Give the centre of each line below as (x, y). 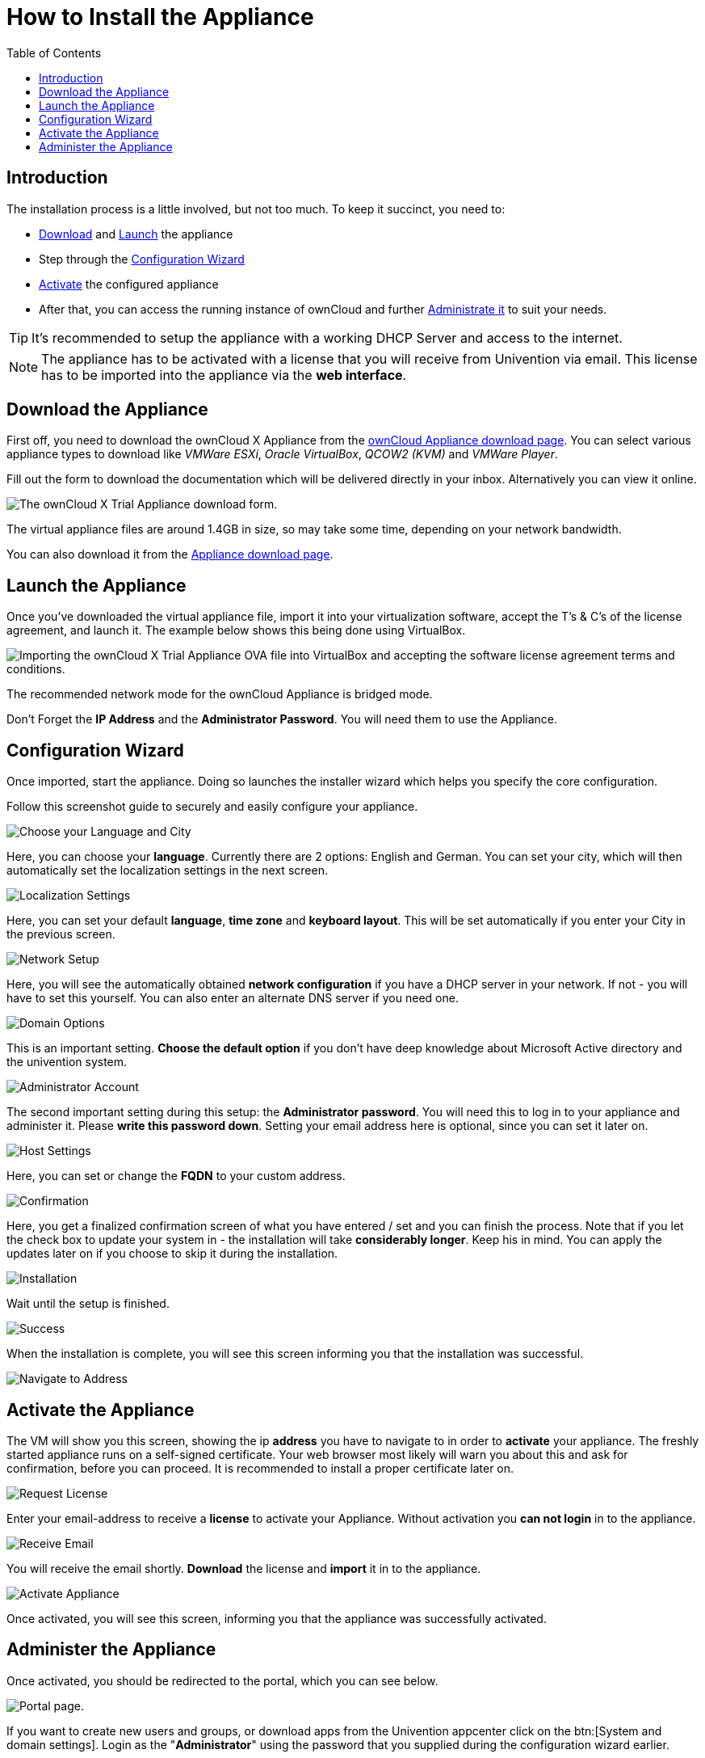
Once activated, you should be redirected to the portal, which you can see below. (222, 1680)
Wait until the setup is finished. (88, 1304)
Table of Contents (54, 53)
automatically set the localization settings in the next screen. (167, 871)
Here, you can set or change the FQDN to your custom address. (176, 1176)
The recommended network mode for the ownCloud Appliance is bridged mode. (220, 694)
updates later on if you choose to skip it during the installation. (172, 1254)
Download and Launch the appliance (136, 234)
